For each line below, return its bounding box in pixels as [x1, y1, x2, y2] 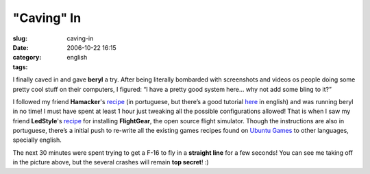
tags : [12, 62, 28, 71]
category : [12, 53, 42, 62]
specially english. [12, 136, 62, 144]
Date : [12, 43, 29, 51]
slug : [12, 34, 27, 42]
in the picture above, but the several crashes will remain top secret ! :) [12, 158, 209, 166]
